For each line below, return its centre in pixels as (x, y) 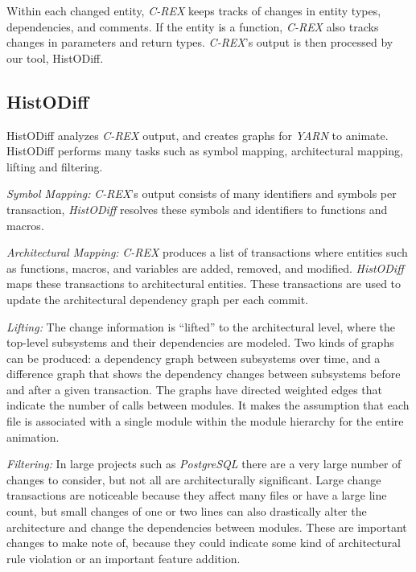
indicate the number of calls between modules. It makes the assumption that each (208, 405)
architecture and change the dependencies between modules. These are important (207, 527)
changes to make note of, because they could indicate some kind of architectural (204, 543)
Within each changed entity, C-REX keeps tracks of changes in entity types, (194, 10)
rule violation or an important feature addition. (124, 558)
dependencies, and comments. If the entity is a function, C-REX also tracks (193, 26)
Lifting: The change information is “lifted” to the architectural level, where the (201, 326)
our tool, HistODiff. (55, 58)
